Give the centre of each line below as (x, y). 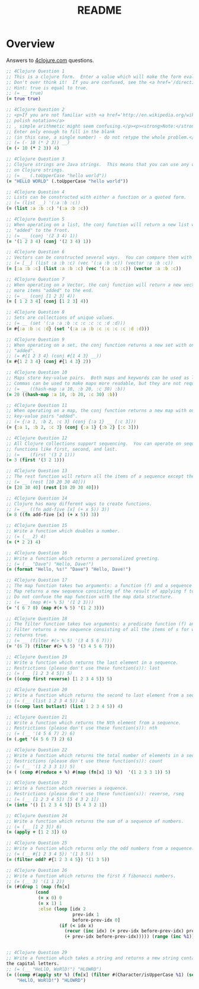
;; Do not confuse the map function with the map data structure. (90, 596)
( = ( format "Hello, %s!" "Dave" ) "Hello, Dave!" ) (69, 569)
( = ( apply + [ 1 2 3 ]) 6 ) (37, 832)
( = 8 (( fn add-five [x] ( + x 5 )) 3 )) (53, 515)
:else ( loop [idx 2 (62, 909)
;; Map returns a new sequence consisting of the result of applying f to (100, 591)
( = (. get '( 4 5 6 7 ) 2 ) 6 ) (39, 739)
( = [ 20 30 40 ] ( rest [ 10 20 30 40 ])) (53, 487)
